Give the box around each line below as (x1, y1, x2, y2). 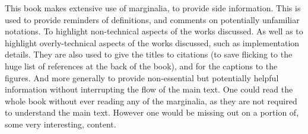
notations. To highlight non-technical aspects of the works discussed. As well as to (5, 25, 303, 37)
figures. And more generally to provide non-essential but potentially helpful (5, 71, 279, 84)
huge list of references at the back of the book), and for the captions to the (5, 59, 278, 72)
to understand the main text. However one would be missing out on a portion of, (5, 106, 299, 119)
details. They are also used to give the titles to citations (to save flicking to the (5, 48, 293, 60)
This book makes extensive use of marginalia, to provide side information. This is (5, 2, 301, 14)
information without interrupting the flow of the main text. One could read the (5, 83, 293, 95)
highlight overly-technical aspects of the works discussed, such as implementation (5, 36, 300, 49)
